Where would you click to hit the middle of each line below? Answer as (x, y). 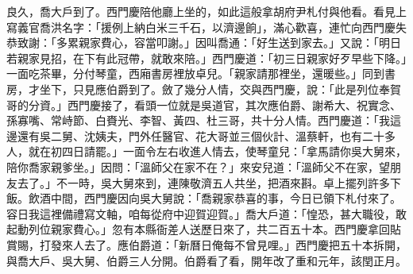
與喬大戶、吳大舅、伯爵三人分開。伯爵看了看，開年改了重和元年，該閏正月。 (206, 260)
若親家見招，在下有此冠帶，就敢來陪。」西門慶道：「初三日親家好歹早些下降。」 (206, 58)
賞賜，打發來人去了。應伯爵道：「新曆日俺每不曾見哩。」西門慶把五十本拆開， (206, 244)
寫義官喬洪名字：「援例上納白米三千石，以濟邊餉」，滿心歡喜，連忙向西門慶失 (206, 27)
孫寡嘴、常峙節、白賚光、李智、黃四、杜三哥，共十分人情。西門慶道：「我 (198, 120)
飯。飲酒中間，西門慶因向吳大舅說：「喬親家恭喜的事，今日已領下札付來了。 (204, 198)
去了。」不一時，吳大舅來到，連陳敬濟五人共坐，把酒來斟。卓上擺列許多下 (209, 182)
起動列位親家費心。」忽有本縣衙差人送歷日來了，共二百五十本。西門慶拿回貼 (204, 229)
